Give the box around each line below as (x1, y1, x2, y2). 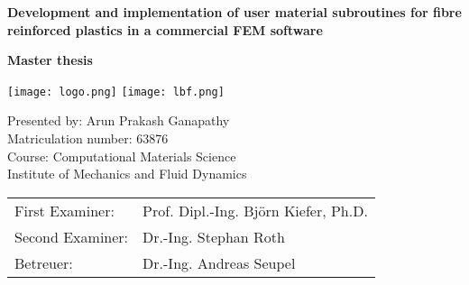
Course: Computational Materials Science (7, 146, 236, 165)
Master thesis (7, 51, 93, 69)
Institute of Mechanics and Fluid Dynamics (7, 164, 247, 183)
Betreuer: (14, 252, 73, 273)
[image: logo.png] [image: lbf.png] (7, 85, 225, 98)
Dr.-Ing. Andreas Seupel (143, 252, 296, 273)
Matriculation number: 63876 (7, 129, 169, 148)
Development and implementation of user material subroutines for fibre (7, 3, 462, 21)
